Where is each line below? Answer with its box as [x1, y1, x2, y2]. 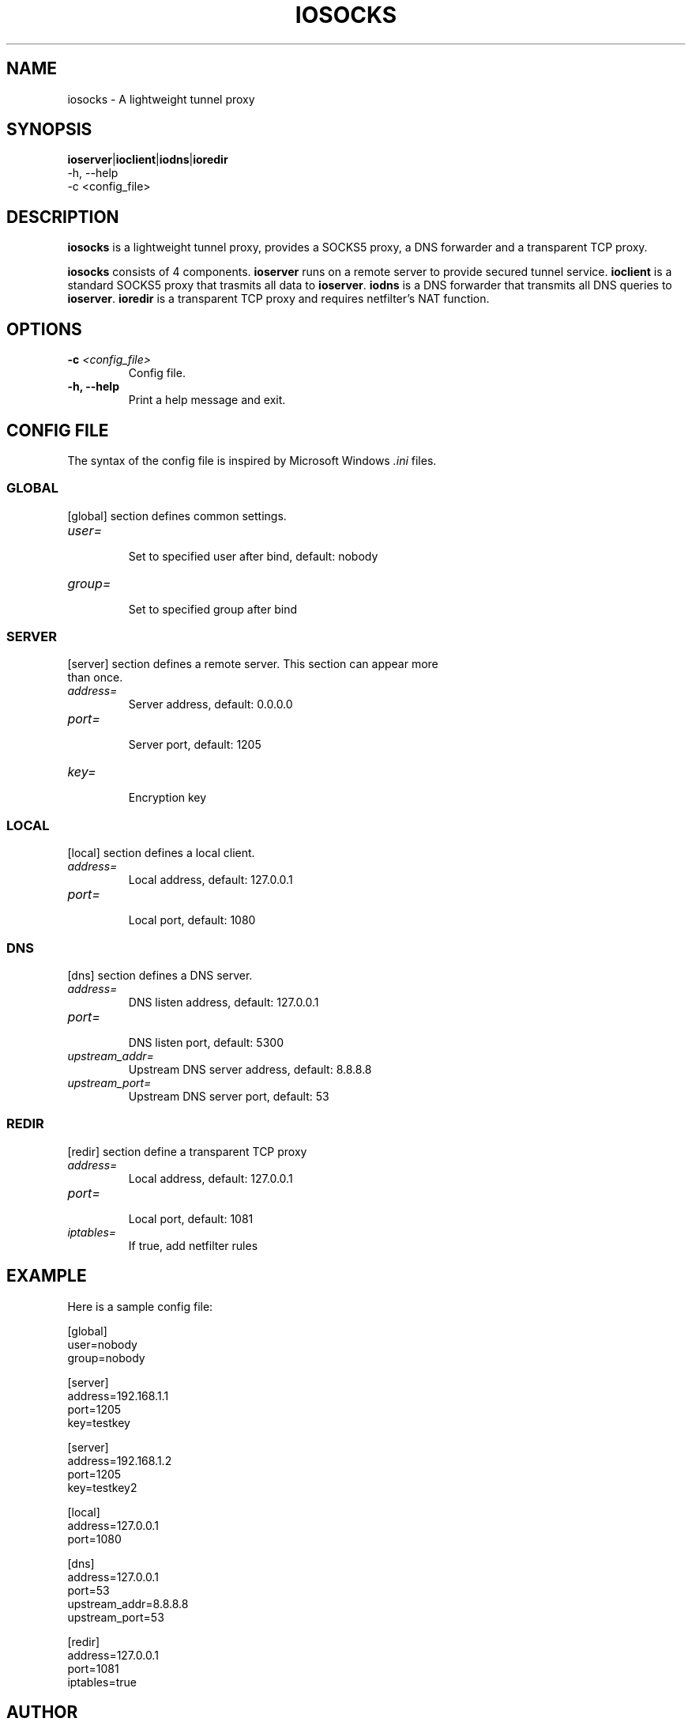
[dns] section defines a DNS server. [67, 968, 253, 982]
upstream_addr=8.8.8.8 [67, 1596, 189, 1611]
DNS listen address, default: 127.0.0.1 [128, 995, 319, 1009]
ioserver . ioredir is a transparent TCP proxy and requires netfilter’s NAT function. [67, 292, 490, 306]
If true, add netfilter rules [128, 1238, 258, 1252]
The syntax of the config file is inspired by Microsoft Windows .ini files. [67, 453, 437, 467]
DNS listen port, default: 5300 [128, 1035, 284, 1049]
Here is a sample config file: [67, 1299, 213, 1313]
